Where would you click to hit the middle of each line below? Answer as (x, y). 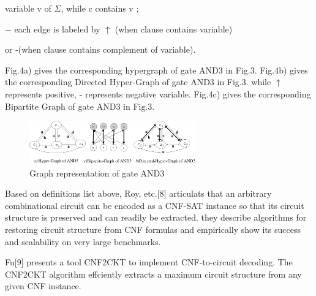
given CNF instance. (43, 286)
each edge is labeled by (57, 28)
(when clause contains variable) (174, 28)
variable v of (28, 8)
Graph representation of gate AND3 (97, 173)
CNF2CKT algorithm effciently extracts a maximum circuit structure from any (153, 274)
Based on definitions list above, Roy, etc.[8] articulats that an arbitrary (138, 193)
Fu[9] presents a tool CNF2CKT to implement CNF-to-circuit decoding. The (149, 262)
